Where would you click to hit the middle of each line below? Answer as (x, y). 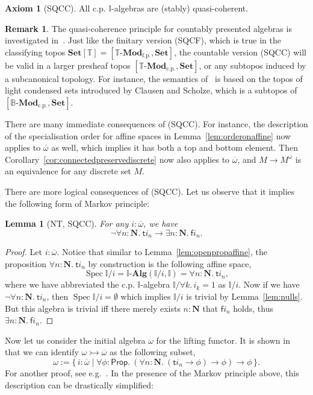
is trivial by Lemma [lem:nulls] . (244, 296)
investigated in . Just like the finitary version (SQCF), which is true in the (143, 40)
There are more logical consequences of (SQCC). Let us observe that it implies (150, 191)
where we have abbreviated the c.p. (70, 284)
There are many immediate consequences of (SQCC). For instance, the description (156, 123)
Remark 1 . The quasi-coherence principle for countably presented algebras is (148, 28)
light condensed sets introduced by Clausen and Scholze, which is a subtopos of (151, 90)
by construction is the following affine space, (170, 263)
